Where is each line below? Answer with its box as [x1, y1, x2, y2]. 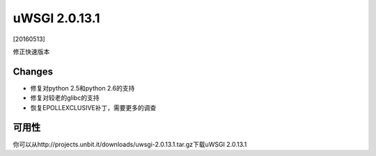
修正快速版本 [13, 47, 50, 56]
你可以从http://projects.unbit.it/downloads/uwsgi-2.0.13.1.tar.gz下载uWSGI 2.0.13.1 [13, 140, 247, 148]
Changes [13, 65, 54, 77]
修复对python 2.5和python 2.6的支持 [30, 84, 135, 92]
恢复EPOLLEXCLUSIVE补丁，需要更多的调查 [30, 103, 157, 111]
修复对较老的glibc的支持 [30, 94, 100, 102]
